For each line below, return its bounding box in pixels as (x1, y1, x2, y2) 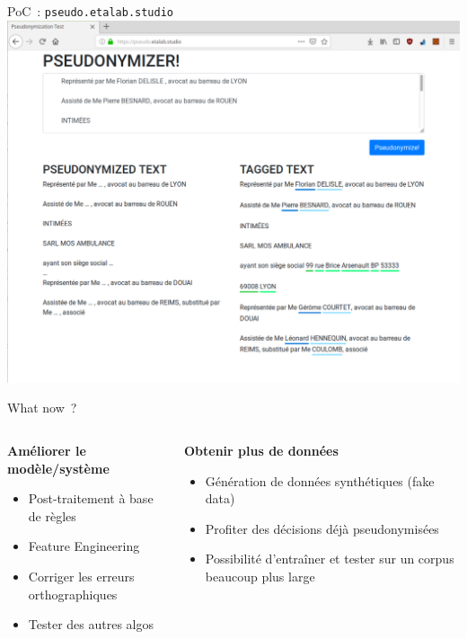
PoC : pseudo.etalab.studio (7, 2, 173, 20)
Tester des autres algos (28, 615, 154, 634)
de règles (28, 506, 76, 525)
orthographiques (28, 584, 118, 603)
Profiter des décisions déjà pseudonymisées (205, 519, 439, 537)
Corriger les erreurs (28, 566, 135, 585)
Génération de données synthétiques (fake (205, 471, 435, 490)
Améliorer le (7, 440, 86, 459)
